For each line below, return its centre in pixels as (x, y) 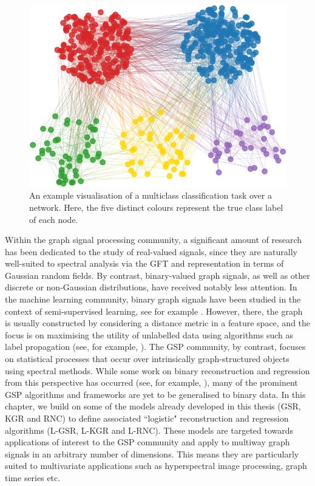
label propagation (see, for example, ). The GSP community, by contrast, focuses (155, 347)
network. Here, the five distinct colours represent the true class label (156, 207)
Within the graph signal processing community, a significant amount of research (154, 240)
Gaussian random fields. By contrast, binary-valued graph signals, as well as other (157, 275)
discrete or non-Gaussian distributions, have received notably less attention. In (151, 287)
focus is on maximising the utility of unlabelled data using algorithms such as (149, 334)
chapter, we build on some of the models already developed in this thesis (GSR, (153, 406)
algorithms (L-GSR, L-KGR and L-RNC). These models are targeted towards (149, 430)
